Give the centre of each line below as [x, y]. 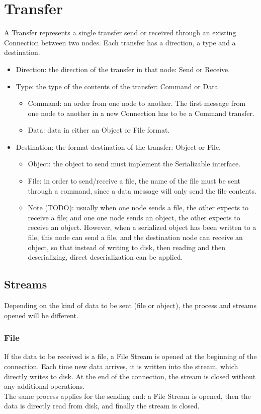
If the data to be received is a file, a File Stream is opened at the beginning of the [130, 356]
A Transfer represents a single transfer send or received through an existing [120, 33]
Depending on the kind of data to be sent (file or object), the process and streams [130, 305]
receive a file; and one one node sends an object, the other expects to [134, 217]
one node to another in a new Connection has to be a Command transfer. [141, 113]
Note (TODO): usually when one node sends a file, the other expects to [138, 208]
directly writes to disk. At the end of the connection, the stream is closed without [130, 376]
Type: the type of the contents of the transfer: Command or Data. [118, 86]
